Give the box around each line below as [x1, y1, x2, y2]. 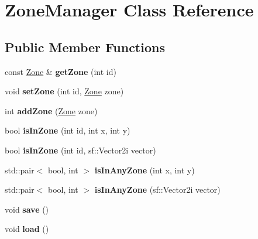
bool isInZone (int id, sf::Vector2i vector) [5, 144, 156, 156]
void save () [5, 203, 49, 215]
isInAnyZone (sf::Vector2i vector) [94, 183, 221, 196]
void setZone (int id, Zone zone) [5, 85, 124, 97]
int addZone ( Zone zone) [5, 104, 98, 117]
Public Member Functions [5, 37, 165, 56]
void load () [5, 223, 49, 235]
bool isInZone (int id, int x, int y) [5, 124, 130, 136]
